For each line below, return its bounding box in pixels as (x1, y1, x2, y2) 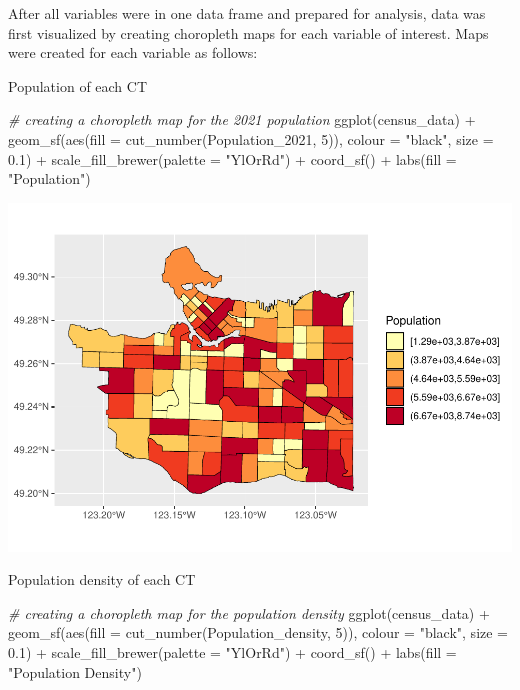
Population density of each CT (8, 569, 196, 590)
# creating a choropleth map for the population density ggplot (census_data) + (8, 602, 490, 623)
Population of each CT (8, 75, 148, 96)
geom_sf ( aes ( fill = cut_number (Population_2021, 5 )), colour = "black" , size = (8, 128, 494, 149)
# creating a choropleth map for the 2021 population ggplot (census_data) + (8, 109, 476, 130)
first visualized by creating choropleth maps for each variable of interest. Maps (8, 22, 489, 43)
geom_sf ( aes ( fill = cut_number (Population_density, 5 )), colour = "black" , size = (8, 622, 509, 643)
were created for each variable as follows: (8, 42, 258, 63)
